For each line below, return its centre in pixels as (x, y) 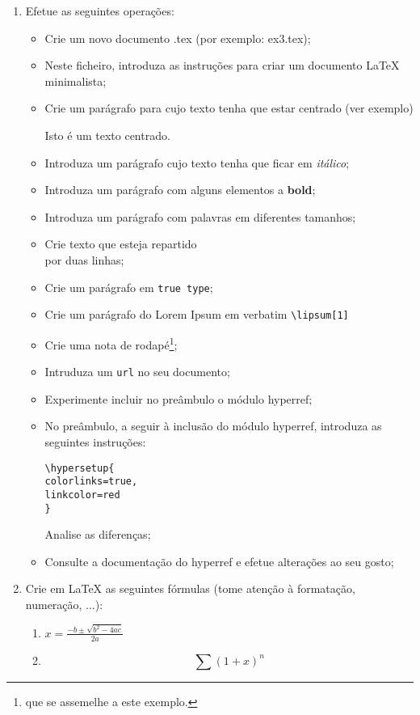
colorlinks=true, (91, 482)
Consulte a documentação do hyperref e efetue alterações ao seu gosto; (219, 561)
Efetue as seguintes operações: (100, 11)
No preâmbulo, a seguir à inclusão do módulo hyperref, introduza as (213, 426)
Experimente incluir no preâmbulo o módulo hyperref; (178, 398)
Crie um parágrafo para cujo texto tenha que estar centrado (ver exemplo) (229, 108)
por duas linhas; (84, 259)
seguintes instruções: (95, 441)
